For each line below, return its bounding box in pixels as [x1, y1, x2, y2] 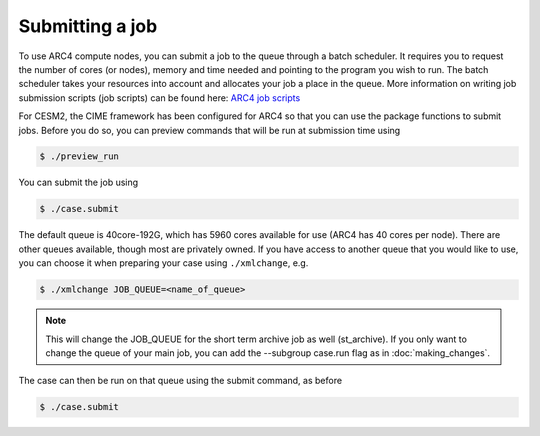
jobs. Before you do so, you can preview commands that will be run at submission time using [18, 124, 401, 136]
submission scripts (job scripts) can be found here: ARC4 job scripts [18, 91, 301, 104]
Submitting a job [18, 15, 158, 37]
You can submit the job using [18, 176, 139, 189]
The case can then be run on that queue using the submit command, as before [18, 375, 343, 387]
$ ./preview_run [39, 151, 120, 162]
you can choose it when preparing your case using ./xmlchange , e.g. [18, 257, 309, 269]
